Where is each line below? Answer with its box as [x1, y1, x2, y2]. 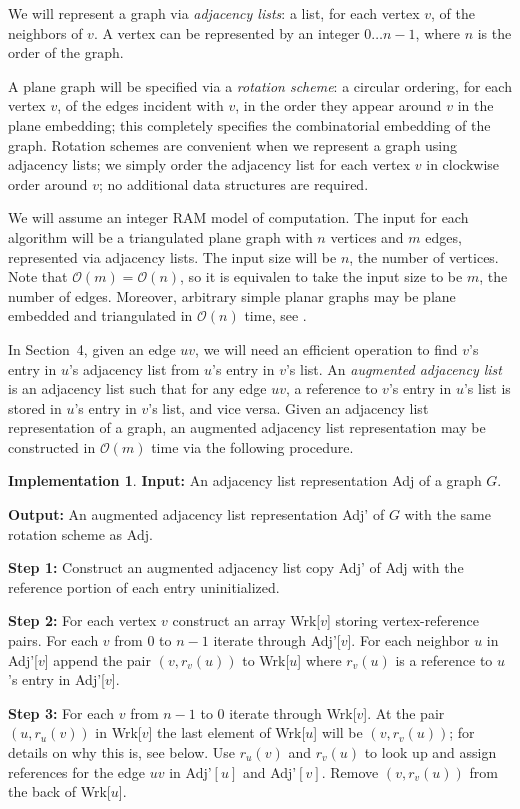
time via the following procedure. [151, 436, 354, 457]
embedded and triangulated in [8, 305, 193, 326]
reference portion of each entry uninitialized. [8, 576, 280, 597]
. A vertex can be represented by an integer [93, 22, 360, 43]
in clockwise [426, 154, 500, 175]
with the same [404, 504, 491, 525]
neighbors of [8, 22, 83, 43]
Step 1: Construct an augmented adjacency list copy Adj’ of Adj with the [8, 557, 464, 578]
